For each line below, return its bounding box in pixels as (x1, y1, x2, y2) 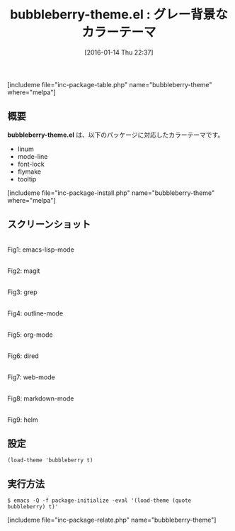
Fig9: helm (7, 415, 38, 424)
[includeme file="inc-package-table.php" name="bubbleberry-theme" (7, 80, 212, 89)
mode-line (17, 152, 48, 160)
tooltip (17, 174, 37, 183)
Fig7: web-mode (7, 373, 55, 381)
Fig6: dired (7, 352, 39, 360)
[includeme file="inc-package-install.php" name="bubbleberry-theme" (7, 189, 215, 197)
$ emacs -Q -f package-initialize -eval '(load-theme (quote (7, 497, 192, 504)
